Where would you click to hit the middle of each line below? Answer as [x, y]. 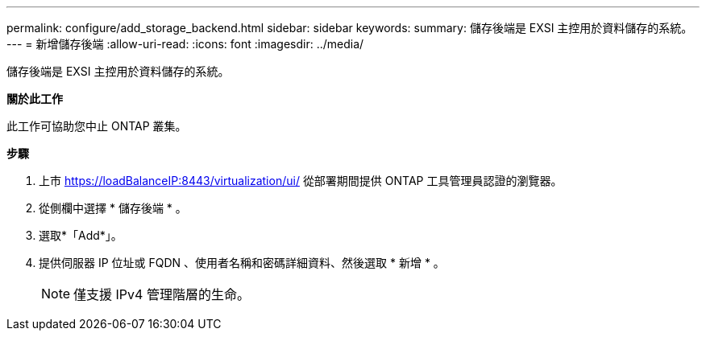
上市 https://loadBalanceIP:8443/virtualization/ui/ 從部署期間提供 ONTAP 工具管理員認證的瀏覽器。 [301, 181]
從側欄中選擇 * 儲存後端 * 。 [113, 208]
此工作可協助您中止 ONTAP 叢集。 [97, 126]
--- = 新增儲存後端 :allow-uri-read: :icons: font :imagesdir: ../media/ [185, 44]
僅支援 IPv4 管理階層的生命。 [162, 294]
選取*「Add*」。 [81, 235]
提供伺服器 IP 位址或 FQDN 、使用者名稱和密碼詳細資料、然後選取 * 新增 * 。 [242, 263]
